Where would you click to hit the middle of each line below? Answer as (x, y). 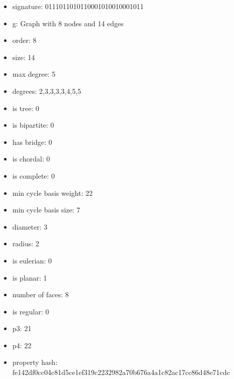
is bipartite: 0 (33, 125)
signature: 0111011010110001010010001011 (78, 6)
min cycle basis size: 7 (46, 210)
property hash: (35, 362)
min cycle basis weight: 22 (52, 193)
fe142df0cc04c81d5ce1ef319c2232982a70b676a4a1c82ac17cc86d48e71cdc (121, 372)
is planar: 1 (30, 277)
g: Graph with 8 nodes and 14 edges (68, 23)
